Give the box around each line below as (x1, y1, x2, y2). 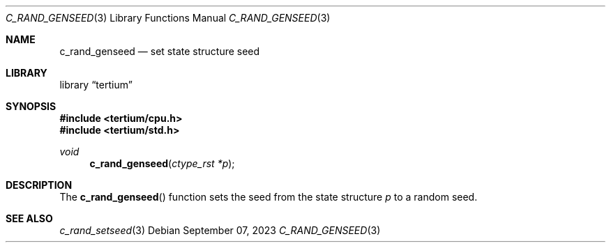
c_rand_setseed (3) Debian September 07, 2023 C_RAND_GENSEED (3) (59, 224, 381, 236)
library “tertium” (59, 79, 133, 91)
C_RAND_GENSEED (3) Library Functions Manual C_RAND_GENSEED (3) (6, 12, 331, 24)
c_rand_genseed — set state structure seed (59, 45, 260, 57)
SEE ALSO (6, 212, 53, 224)
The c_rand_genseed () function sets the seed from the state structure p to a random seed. (59, 191, 478, 203)
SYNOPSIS (6, 100, 56, 112)
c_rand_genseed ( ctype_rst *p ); (89, 157, 235, 169)
